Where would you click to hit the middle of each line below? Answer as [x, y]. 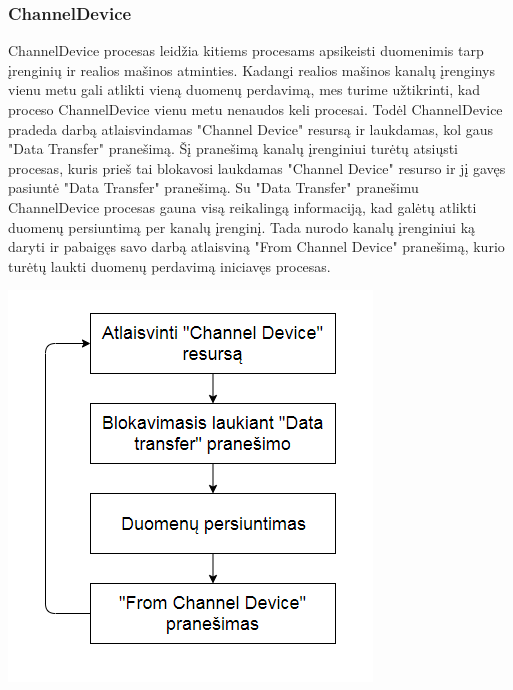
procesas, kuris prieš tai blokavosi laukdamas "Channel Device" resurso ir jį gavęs [257, 167]
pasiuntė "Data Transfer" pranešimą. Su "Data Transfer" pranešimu [213, 187]
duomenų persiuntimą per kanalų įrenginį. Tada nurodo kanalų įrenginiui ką [242, 226]
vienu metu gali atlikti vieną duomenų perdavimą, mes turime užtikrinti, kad [244, 89]
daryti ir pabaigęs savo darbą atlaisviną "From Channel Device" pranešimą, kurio [256, 246]
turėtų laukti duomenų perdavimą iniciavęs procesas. [169, 265]
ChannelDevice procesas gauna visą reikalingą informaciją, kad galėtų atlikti [242, 206]
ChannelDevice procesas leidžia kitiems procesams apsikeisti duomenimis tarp [246, 50]
